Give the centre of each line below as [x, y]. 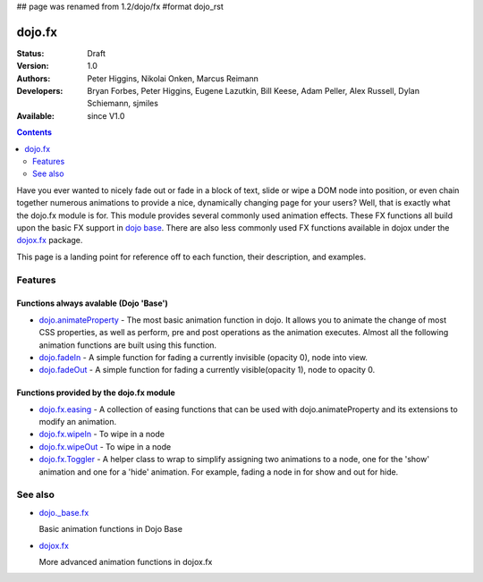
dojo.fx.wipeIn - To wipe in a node [102, 434]
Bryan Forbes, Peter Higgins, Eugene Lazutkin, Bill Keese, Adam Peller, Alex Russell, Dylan [254, 91]
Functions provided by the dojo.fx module [96, 392]
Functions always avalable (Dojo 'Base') [93, 303]
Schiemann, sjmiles [123, 104]
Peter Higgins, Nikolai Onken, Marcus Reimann [173, 78]
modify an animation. [77, 422]
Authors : [34, 78]
